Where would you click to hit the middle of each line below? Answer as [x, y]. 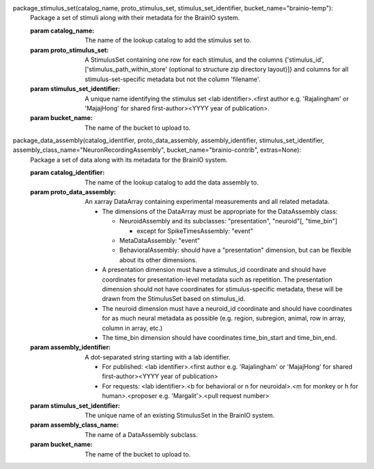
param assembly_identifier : [70, 348]
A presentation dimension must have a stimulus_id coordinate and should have [214, 270]
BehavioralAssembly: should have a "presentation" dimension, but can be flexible [235, 250]
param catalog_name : [62, 31]
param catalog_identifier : [68, 173]
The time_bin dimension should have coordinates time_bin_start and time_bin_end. [220, 337]
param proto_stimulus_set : [70, 50]
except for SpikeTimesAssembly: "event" [195, 231]
